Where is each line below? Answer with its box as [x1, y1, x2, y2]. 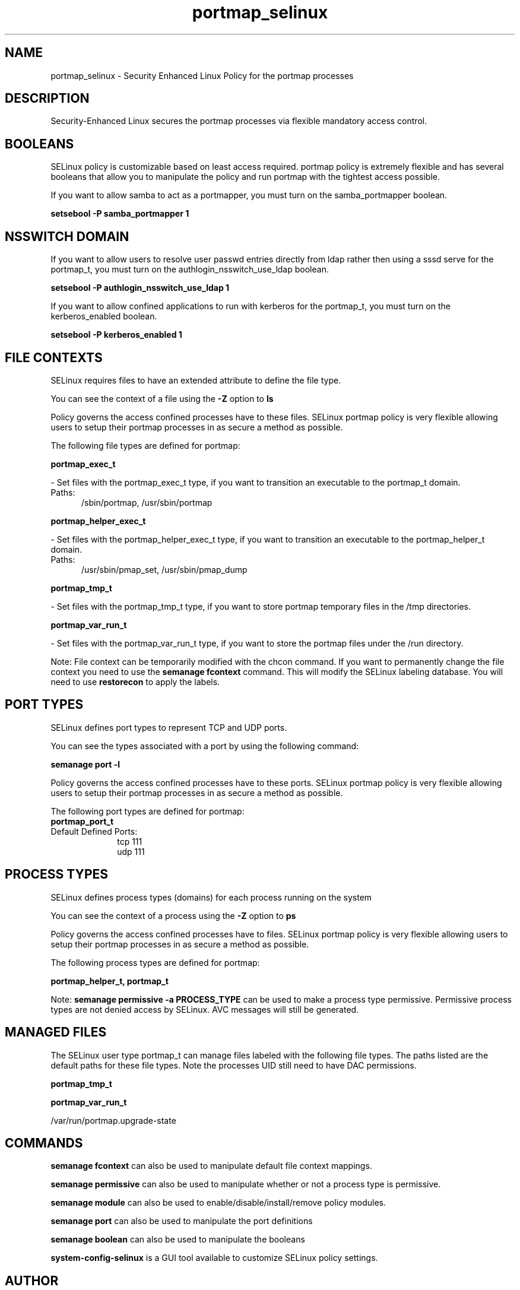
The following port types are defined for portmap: [50, 806, 245, 816]
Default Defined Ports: [50, 826, 138, 836]
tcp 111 [117, 836, 142, 847]
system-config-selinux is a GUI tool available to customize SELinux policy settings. [50, 1253, 378, 1263]
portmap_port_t [50, 816, 114, 826]
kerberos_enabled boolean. [50, 311, 157, 322]
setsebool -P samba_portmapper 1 [50, 208, 189, 219]
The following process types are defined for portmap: [50, 957, 260, 968]
